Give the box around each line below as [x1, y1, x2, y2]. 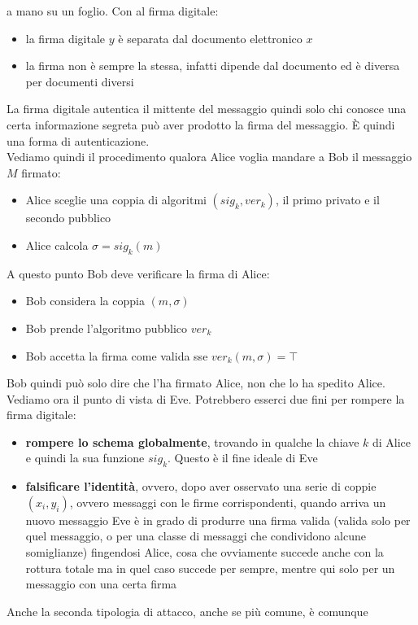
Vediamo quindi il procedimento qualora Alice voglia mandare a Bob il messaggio [7, 148, 412, 165]
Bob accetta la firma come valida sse [25, 347, 208, 364]
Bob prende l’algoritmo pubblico [25, 319, 188, 336]
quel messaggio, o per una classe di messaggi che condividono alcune [25, 527, 366, 544]
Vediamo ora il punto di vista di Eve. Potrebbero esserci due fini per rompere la [7, 390, 405, 407]
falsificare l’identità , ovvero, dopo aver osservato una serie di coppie [25, 478, 377, 495]
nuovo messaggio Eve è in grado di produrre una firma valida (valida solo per [25, 511, 411, 528]
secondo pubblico [25, 209, 111, 226]
